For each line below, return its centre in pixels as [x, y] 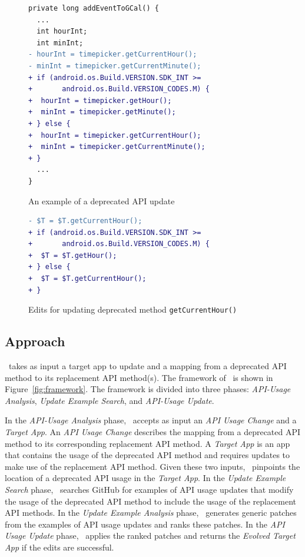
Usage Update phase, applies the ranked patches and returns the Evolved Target [150, 536]
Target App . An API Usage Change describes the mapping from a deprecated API [153, 432]
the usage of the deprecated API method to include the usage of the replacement [151, 501]
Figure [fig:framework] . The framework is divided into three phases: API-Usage [148, 389]
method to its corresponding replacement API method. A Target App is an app [147, 443]
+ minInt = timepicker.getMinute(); [102, 112]
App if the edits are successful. [59, 547]
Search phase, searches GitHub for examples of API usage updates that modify [149, 490]
